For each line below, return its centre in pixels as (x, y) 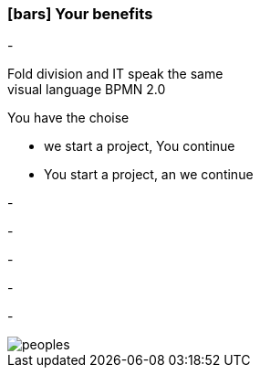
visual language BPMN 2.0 (87, 90)
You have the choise (68, 118)
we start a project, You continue (140, 146)
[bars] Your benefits (80, 14)
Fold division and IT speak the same (115, 74)
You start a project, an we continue (149, 175)
